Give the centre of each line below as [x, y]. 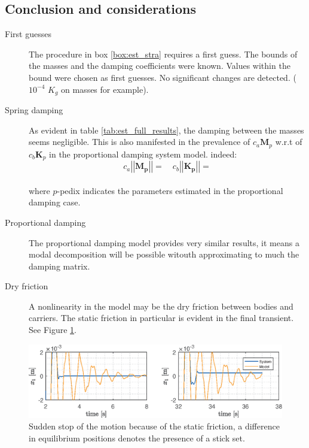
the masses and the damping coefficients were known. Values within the [160, 66]
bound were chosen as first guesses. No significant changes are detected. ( [163, 77]
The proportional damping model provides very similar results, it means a [164, 242]
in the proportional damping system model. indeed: [143, 154]
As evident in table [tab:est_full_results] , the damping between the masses [166, 130]
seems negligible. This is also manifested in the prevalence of [140, 142]
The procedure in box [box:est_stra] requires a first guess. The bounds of [163, 54]
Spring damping [34, 110]
